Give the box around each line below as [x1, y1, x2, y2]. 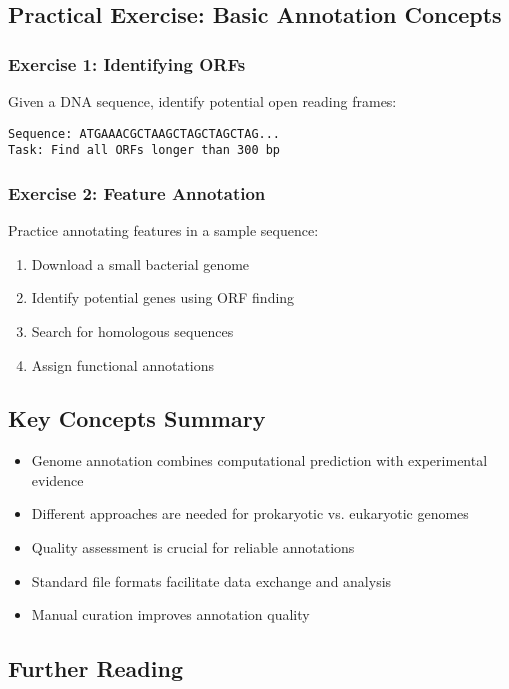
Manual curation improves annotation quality [31, 604, 310, 625]
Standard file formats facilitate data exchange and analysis [31, 570, 392, 591]
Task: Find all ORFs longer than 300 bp [8, 143, 281, 158]
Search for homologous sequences [31, 320, 234, 341]
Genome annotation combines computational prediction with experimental [31, 450, 488, 471]
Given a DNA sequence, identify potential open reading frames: [8, 91, 397, 111]
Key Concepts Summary [8, 403, 266, 434]
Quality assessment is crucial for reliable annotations [31, 537, 355, 558]
